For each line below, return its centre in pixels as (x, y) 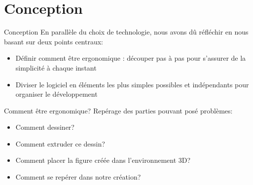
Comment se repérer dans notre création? (78, 177)
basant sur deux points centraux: (54, 41)
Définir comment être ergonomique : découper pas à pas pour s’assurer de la (131, 58)
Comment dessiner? (45, 127)
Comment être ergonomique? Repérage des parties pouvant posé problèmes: (118, 110)
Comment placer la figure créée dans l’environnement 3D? (103, 160)
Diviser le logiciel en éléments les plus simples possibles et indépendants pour (132, 84)
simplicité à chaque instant (56, 67)
